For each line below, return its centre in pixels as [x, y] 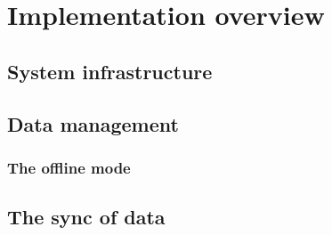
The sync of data [86, 217]
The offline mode [69, 167]
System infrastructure [110, 71]
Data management [93, 123]
